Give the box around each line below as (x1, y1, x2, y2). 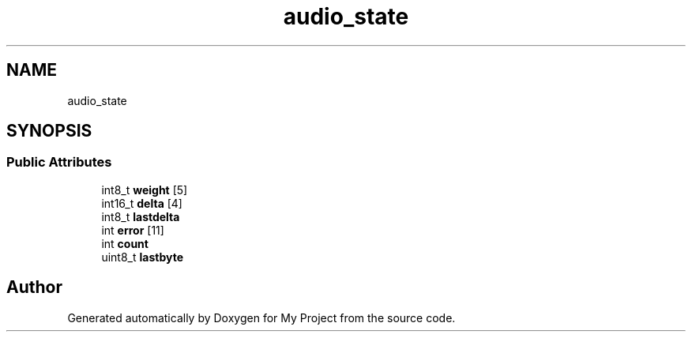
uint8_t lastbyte (101, 250, 183, 264)
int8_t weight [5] (101, 182, 188, 197)
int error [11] (101, 223, 164, 237)
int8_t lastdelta (101, 209, 180, 223)
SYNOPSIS (6, 121, 92, 141)
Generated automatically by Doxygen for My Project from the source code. (67, 310, 456, 325)
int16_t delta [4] (101, 196, 182, 210)
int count (101, 236, 149, 250)
